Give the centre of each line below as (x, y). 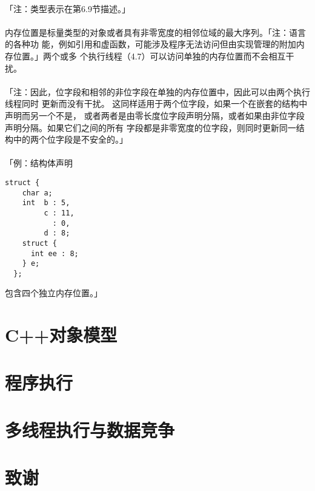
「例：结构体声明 (39, 163)
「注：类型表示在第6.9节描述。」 (68, 8)
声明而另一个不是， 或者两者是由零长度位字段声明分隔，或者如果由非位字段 (155, 115)
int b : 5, (46, 203)
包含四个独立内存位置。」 (54, 293)
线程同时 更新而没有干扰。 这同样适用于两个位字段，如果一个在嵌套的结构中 (156, 103)
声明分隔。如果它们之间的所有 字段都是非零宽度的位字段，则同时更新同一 (151, 127)
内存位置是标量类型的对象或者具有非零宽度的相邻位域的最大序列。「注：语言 (155, 32)
